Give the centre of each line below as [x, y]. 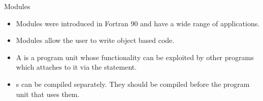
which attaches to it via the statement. [76, 67]
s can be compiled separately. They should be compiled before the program [133, 84]
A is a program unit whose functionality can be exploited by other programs [135, 57]
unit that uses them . [48, 94]
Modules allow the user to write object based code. [95, 40]
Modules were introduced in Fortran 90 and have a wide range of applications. [138, 23]
